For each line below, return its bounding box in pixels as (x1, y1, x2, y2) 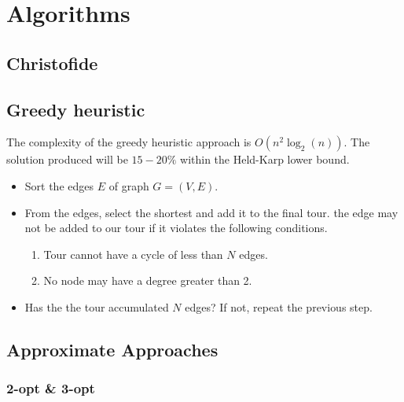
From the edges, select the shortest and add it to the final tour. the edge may (24, 204, 398, 220)
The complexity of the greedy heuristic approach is (6, 134, 252, 150)
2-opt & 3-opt (6, 378, 95, 398)
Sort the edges (24, 177, 94, 194)
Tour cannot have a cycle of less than (43, 245, 223, 262)
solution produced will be (6, 151, 128, 168)
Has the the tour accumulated (24, 298, 169, 315)
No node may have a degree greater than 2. (43, 272, 252, 289)
